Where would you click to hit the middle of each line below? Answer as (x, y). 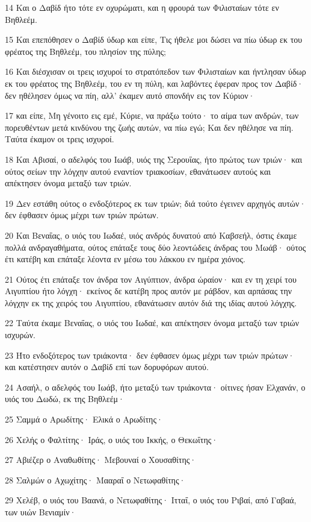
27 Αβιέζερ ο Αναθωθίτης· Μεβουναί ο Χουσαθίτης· (101, 460)
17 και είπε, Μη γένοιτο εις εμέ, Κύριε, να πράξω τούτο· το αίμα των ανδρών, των (152, 115)
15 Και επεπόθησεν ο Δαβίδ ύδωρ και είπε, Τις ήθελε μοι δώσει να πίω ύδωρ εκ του (154, 39)
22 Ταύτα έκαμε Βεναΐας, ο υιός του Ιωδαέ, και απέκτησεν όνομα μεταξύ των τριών (152, 323)
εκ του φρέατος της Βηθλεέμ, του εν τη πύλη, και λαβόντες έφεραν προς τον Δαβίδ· (154, 83)
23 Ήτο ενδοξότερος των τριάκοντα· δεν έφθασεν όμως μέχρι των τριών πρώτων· (150, 355)
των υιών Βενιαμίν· (41, 512)
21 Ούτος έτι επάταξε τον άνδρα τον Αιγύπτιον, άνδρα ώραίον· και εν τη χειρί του (151, 279)
